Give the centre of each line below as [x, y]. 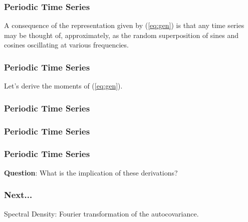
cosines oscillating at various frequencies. [66, 45]
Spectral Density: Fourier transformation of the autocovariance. [101, 213]
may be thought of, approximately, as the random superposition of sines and [121, 35]
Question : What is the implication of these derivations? [91, 172]
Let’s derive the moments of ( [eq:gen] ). [63, 86]
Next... [18, 195]
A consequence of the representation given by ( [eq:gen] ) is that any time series [124, 25]
